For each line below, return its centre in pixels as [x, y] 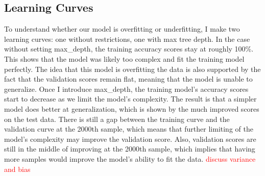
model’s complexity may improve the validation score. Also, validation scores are [130, 139]
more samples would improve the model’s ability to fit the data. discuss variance [130, 158]
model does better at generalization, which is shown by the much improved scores [132, 108]
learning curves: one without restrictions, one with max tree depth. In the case [127, 39]
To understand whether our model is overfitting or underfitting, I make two [122, 29]
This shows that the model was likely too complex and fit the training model [124, 58]
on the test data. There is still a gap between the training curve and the [117, 119]
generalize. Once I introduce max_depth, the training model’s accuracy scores [126, 89]
